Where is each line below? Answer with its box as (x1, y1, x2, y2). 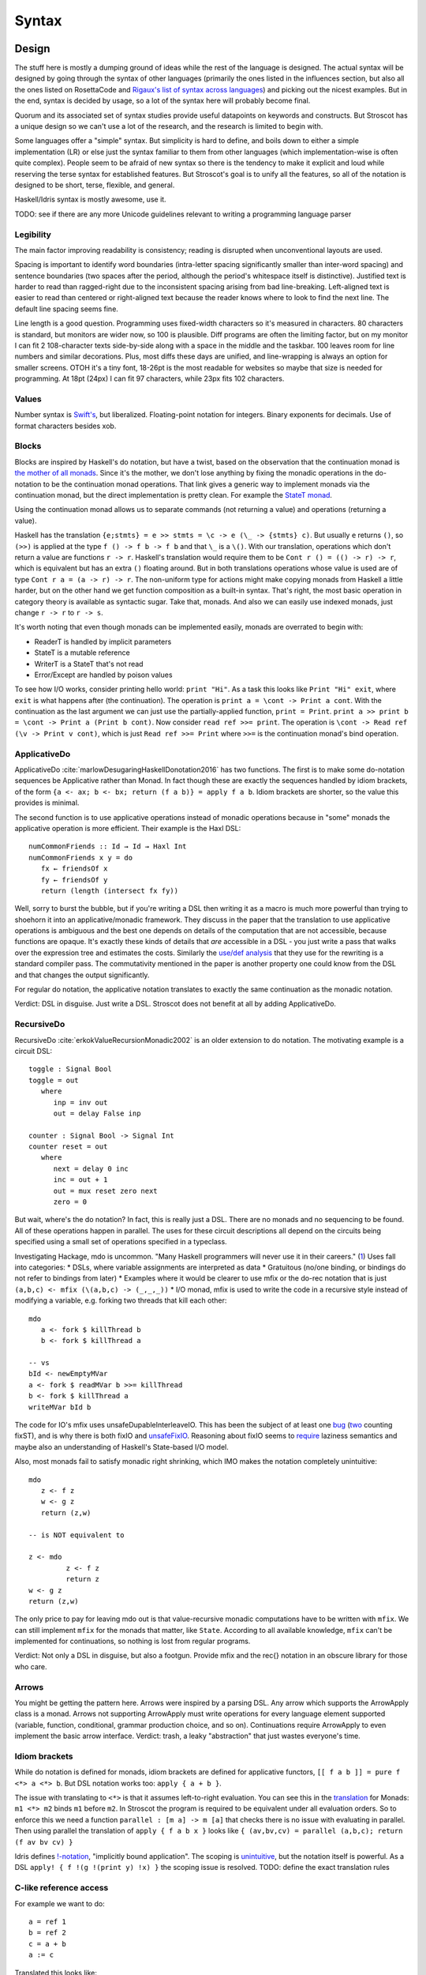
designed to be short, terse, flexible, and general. (14, 180, 175, 190)
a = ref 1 (28, 1917, 66, 1926)
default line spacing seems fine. (14, 304, 118, 314)
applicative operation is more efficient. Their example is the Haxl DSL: (14, 823, 241, 833)
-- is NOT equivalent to (28, 1530, 125, 1540)
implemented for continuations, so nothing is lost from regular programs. (14, 1636, 251, 1646)
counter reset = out (28, 1142, 108, 1151)
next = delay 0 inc (53, 1164, 129, 1173)
